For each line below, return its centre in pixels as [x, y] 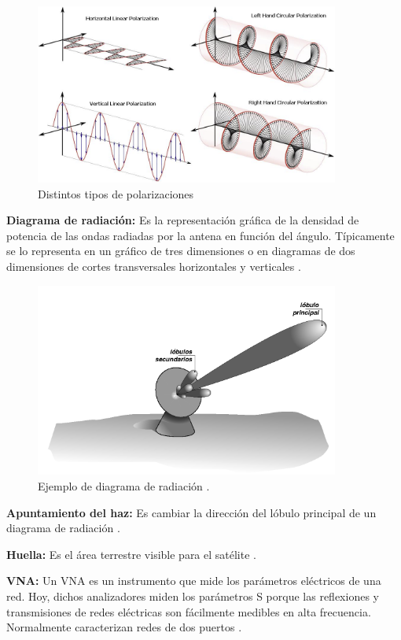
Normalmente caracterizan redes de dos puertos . [124, 627]
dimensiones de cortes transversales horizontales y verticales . [154, 266]
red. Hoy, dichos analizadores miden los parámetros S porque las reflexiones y [193, 596]
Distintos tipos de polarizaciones [116, 193]
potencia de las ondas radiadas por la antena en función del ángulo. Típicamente [200, 235]
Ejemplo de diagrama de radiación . [124, 486]
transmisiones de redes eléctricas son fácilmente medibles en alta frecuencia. [189, 611]
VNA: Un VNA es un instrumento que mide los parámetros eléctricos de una [194, 581]
